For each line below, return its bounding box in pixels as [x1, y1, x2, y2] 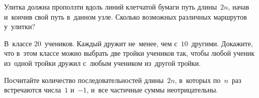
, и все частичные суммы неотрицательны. [87, 84, 218, 95]
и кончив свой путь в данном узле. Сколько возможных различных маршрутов [4, 11, 247, 22]
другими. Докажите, [191, 38, 253, 48]
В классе [4, 38, 32, 48]
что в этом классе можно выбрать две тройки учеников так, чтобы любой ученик [4, 48, 255, 58]
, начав [228, 2, 249, 12]
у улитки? [4, 21, 35, 32]
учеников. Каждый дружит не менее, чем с [44, 38, 177, 48]
